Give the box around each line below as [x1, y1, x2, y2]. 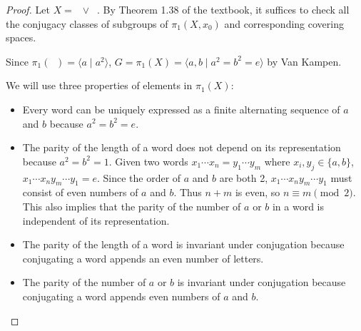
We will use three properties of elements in [6, 78, 193, 93]
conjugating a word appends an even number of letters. [22, 250, 264, 265]
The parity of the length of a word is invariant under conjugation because [22, 237, 345, 252]
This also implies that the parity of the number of [22, 198, 241, 213]
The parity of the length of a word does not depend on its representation [22, 140, 341, 155]
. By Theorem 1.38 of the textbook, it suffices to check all [96, 2, 350, 16]
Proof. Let [6, 2, 50, 16]
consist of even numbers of [22, 185, 138, 200]
